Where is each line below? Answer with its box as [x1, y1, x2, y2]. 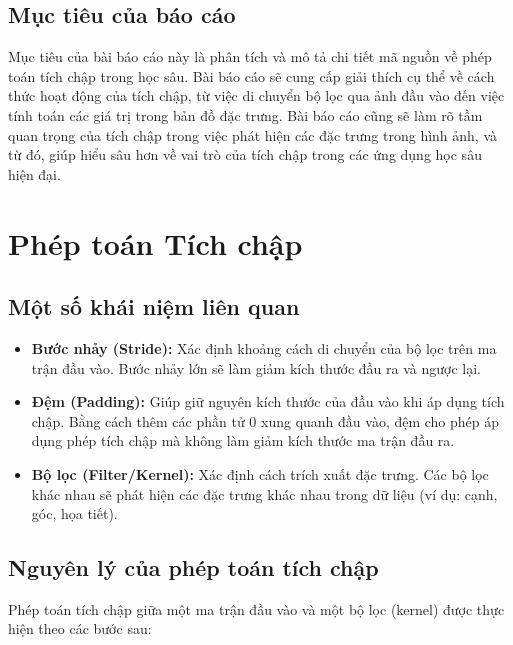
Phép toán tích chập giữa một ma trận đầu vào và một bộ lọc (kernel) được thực [8, 598, 505, 619]
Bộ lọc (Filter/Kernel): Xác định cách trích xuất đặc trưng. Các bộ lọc [31, 463, 489, 484]
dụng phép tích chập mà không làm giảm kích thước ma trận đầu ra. [31, 430, 455, 451]
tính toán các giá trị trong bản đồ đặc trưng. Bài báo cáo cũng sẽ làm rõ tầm [8, 104, 483, 125]
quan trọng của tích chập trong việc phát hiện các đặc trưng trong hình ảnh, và [8, 124, 498, 145]
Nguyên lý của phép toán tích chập [8, 552, 379, 583]
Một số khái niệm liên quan [8, 291, 300, 322]
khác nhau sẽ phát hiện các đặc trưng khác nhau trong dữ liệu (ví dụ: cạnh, [31, 483, 498, 504]
